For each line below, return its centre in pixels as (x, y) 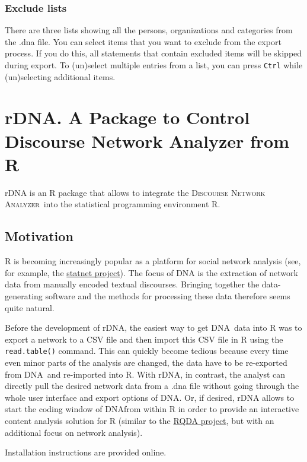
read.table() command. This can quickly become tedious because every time (147, 351)
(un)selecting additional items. (60, 76)
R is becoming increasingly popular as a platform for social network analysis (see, (153, 261)
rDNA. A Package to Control (127, 117)
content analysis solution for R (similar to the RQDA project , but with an (140, 420)
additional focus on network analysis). (74, 432)
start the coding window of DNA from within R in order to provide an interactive (152, 409)
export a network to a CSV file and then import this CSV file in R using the (144, 339)
